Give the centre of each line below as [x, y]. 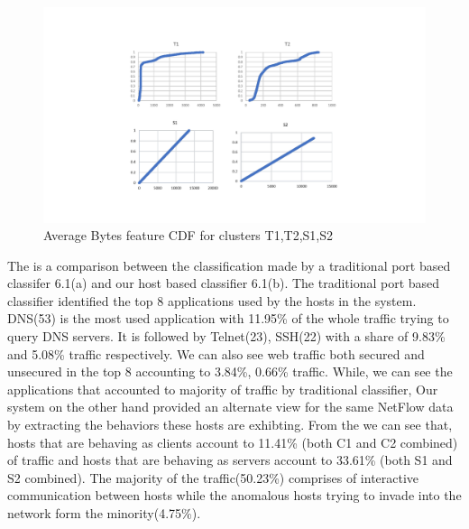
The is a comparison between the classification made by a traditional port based [229, 265]
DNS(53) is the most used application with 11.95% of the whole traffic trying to [228, 318]
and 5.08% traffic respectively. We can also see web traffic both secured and [216, 353]
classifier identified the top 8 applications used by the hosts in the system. [212, 300]
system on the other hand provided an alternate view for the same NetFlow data [230, 407]
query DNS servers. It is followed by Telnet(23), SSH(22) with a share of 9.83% [226, 336]
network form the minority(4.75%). [104, 513]
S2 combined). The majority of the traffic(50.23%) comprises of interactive [213, 477]
